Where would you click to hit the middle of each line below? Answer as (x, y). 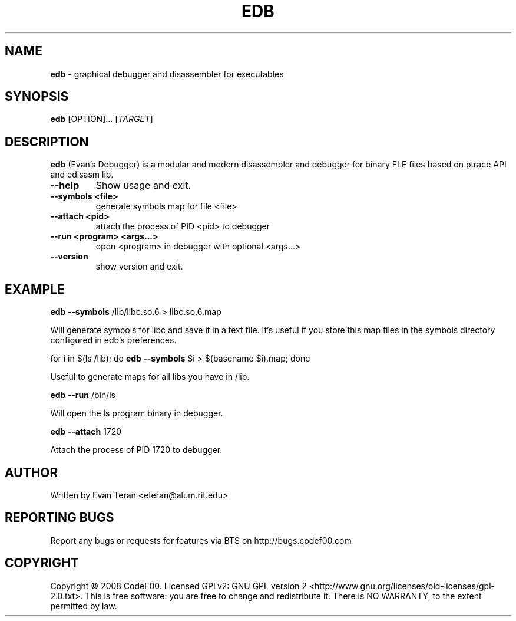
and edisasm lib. (82, 175)
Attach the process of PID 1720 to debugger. (136, 450)
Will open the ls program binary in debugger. (137, 413)
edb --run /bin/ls (83, 395)
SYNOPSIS (37, 97)
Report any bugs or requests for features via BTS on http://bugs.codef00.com (201, 540)
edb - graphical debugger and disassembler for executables (167, 74)
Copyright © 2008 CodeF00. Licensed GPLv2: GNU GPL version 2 (178, 586)
